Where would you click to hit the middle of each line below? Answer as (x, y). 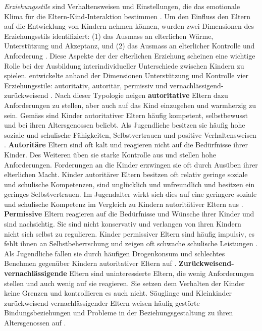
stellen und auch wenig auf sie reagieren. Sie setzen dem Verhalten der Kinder (124, 283)
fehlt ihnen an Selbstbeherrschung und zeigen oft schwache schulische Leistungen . (131, 243)
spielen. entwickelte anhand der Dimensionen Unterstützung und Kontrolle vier (126, 75)
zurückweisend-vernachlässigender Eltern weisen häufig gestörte (102, 302)
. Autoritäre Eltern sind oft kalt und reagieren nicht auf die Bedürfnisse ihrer (126, 145)
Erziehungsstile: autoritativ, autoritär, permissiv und (86, 85)
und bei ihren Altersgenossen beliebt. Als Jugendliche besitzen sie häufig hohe (125, 125)
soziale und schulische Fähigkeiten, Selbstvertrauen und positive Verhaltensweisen (130, 134)
